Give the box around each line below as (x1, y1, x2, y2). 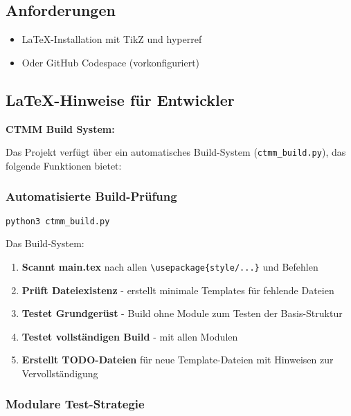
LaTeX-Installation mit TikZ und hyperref (21, 32, 202, 46)
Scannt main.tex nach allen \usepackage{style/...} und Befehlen (21, 259, 318, 273)
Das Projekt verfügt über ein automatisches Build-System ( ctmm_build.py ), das (6, 145, 346, 159)
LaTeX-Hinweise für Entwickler (6, 89, 235, 110)
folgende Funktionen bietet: (6, 158, 122, 172)
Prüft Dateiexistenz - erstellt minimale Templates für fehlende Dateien (21, 282, 334, 297)
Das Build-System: (6, 236, 84, 251)
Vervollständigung (21, 365, 98, 380)
